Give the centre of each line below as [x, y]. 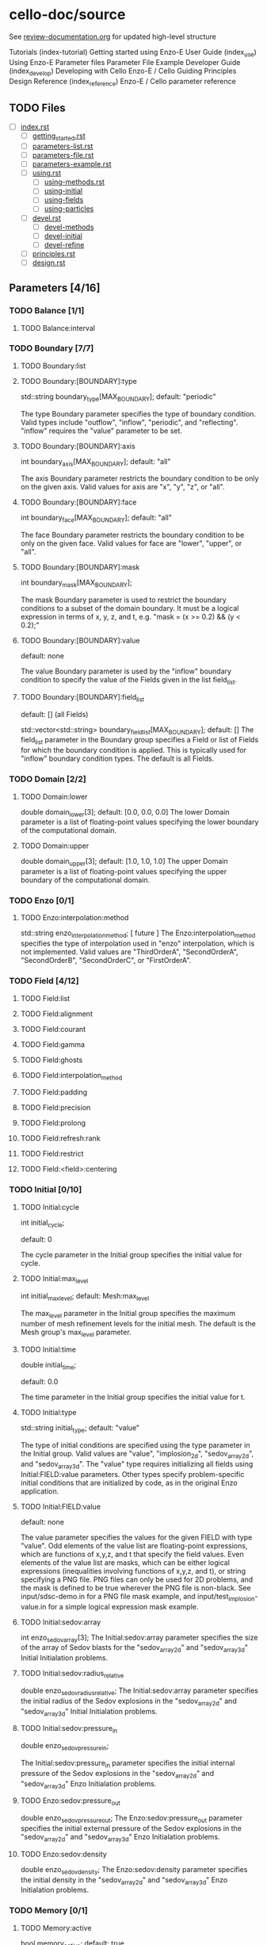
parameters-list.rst [63, 146]
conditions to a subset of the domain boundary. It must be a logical [130, 608]
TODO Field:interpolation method [71, 1076]
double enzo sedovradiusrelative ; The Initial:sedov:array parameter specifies [139, 1691]
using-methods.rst [74, 182]
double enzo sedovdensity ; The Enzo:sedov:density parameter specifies [134, 1870]
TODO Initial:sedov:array [61, 1622]
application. [40, 1491]
